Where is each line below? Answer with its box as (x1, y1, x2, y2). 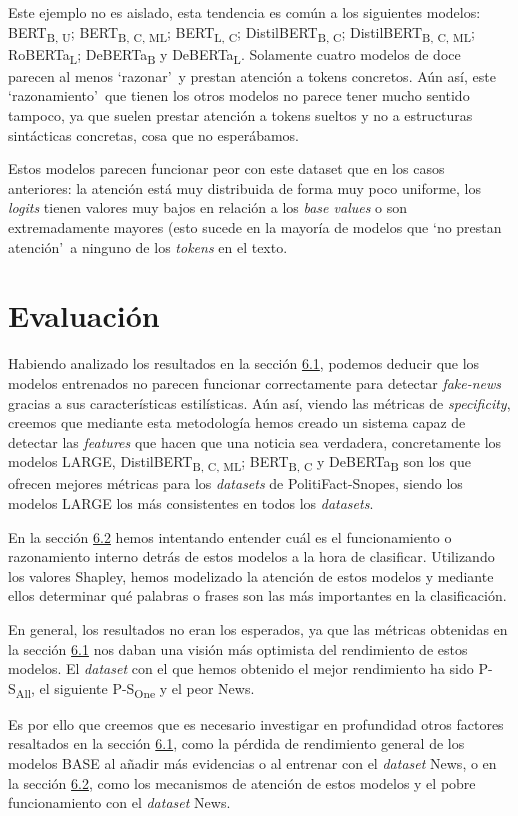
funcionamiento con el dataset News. (8, 792, 231, 813)
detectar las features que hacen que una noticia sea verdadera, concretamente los (8, 431, 502, 452)
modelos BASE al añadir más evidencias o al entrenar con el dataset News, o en (8, 753, 497, 774)
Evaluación (8, 295, 160, 336)
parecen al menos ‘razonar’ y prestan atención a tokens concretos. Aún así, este (8, 65, 496, 86)
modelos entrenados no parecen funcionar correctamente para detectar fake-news (8, 372, 502, 393)
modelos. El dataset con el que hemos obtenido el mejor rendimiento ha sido (8, 658, 474, 679)
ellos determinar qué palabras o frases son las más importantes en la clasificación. (8, 585, 507, 606)
